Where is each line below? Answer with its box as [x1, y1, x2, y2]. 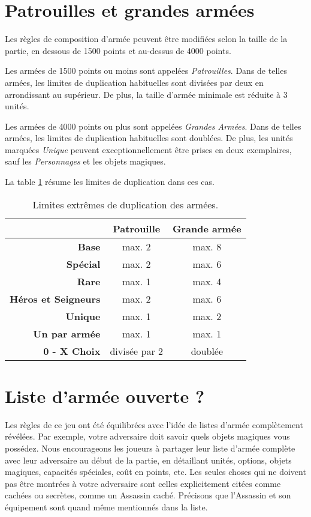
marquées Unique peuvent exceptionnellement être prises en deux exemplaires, [5, 143, 292, 156]
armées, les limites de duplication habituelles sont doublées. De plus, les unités [5, 132, 293, 144]
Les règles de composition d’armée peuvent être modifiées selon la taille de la [5, 32, 288, 45]
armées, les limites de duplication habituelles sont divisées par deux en [5, 76, 264, 88]
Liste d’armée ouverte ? [5, 383, 205, 408]
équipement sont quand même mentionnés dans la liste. [5, 500, 208, 513]
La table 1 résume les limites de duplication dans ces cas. [5, 175, 215, 188]
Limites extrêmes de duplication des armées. [32, 197, 219, 211]
